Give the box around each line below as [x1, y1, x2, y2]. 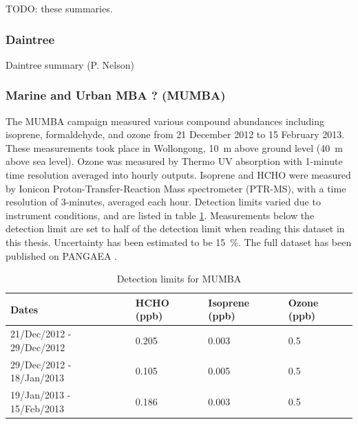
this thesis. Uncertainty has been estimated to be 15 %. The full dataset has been [6, 234, 352, 249]
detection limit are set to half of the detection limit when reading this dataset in [6, 221, 345, 236]
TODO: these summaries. [6, 1, 113, 15]
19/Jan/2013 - [10, 388, 71, 402]
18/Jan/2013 [10, 370, 64, 385]
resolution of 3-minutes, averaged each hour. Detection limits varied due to [6, 194, 321, 209]
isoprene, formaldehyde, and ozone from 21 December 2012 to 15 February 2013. [6, 127, 345, 142]
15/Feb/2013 [10, 401, 64, 415]
